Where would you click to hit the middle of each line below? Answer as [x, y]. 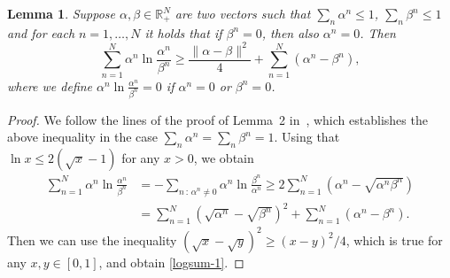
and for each [41, 32]
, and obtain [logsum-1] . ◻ [171, 262]
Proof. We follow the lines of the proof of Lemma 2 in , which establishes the [217, 119]
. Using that [307, 137]
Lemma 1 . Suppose [62, 13]
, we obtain [224, 157]
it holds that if [183, 32]
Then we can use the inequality [92, 239]
